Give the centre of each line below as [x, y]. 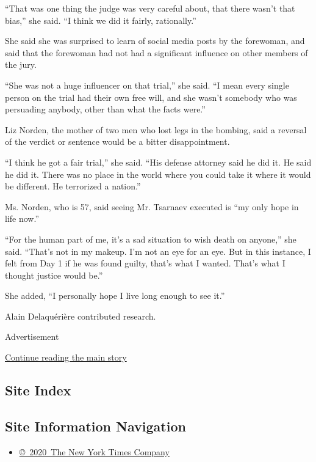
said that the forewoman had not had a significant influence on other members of [156, 52]
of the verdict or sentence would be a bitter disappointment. [117, 141]
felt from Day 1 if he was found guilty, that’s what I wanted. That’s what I [145, 263]
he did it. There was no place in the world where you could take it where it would [158, 174]
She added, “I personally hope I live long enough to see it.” [115, 295]
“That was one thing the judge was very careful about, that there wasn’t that [150, 8]
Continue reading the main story [66, 357]
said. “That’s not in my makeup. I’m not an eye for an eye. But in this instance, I [158, 251]
